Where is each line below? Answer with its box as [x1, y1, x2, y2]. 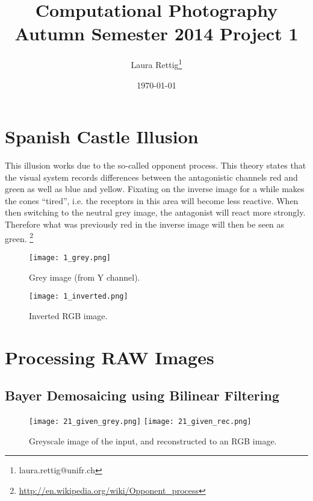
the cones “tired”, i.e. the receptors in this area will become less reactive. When [5, 194, 299, 207]
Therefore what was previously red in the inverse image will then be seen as [5, 218, 285, 231]
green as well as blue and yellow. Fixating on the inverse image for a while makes [5, 182, 305, 195]
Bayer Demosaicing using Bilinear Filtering [5, 386, 279, 405]
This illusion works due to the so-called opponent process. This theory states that [5, 159, 306, 172]
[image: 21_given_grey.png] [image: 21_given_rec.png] [29, 417, 252, 426]
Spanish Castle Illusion [5, 124, 199, 149]
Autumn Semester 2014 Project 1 [14, 21, 299, 46]
